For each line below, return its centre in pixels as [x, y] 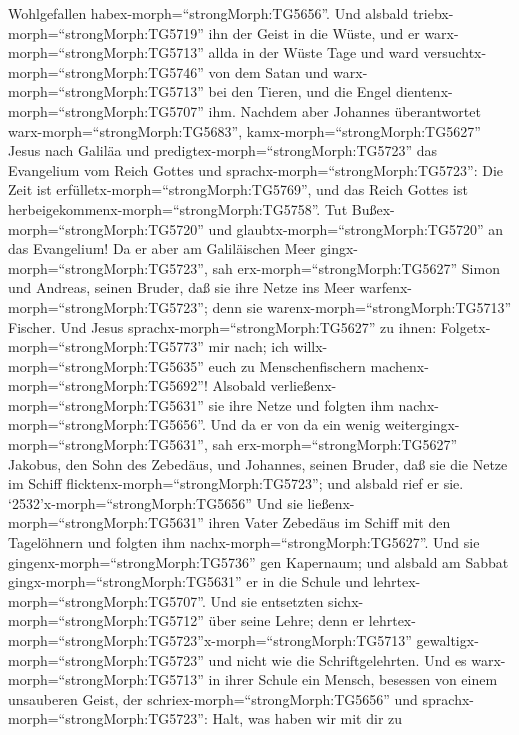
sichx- [346, 600]
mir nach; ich [248, 346]
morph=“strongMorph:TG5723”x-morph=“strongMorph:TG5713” [210, 640]
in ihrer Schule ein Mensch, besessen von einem [353, 679]
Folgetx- [465, 326]
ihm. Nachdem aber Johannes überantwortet [344, 110]
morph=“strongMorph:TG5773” [106, 346]
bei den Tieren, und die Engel [300, 91]
